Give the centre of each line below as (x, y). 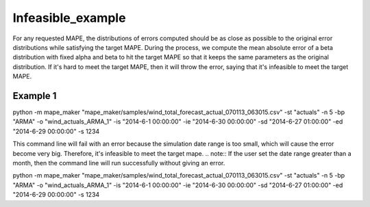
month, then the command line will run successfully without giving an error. (119, 163)
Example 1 (35, 96)
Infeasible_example (69, 18)
